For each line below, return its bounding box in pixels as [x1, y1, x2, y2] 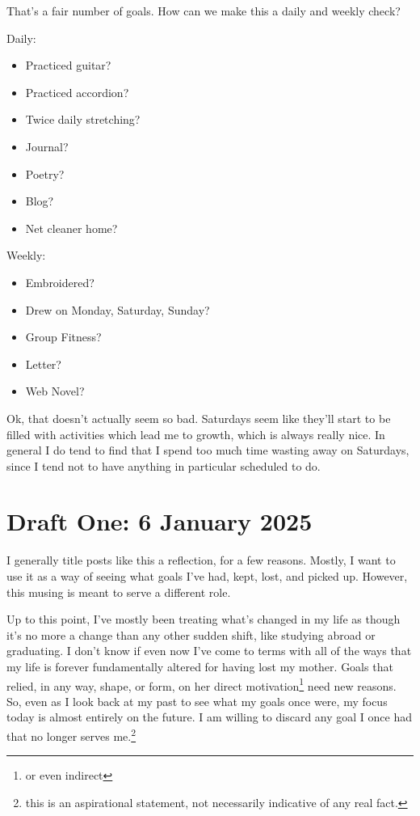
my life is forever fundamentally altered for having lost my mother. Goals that [6, 657, 393, 674]
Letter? [25, 355, 61, 372]
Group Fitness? [25, 328, 102, 345]
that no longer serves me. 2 [6, 725, 136, 744]
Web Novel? [25, 383, 85, 400]
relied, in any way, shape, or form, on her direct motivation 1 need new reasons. [6, 674, 397, 694]
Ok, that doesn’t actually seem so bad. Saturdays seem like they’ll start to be [6, 409, 391, 426]
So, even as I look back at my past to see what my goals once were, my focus [6, 692, 388, 709]
